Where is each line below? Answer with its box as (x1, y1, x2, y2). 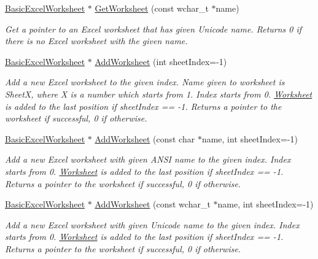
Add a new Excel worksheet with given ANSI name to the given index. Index (5, 153, 291, 166)
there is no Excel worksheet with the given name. (5, 34, 188, 47)
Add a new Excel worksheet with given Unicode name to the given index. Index (5, 218, 300, 231)
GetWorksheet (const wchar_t (95, 2, 209, 14)
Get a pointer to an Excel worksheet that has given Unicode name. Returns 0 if (5, 22, 302, 35)
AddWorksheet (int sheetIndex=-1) (95, 55, 227, 68)
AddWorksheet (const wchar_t (95, 198, 211, 211)
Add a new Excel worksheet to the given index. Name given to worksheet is (5, 75, 285, 88)
